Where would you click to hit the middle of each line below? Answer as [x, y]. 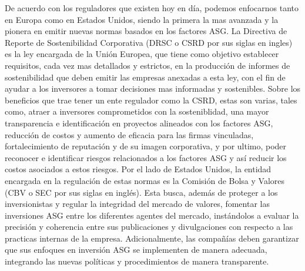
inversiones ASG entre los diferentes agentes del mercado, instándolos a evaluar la [152, 215]
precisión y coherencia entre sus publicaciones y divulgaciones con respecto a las [149, 227]
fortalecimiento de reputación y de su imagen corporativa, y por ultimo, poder [146, 146]
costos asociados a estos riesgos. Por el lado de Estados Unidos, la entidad [138, 169]
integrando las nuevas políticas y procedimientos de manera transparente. [137, 261]
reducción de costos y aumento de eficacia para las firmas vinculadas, [129, 134]
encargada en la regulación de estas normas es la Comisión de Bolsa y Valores [145, 180]
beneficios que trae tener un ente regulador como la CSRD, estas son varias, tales [151, 100]
